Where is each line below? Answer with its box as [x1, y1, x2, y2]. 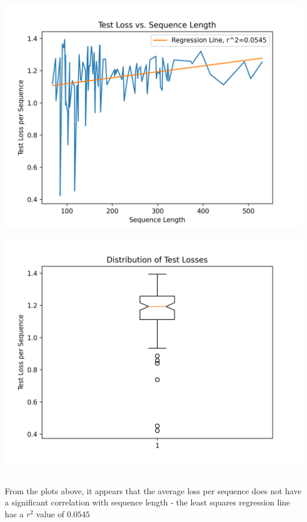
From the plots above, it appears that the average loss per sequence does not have [5, 484, 302, 497]
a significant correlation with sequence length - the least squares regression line [5, 496, 290, 508]
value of [36, 507, 64, 520]
